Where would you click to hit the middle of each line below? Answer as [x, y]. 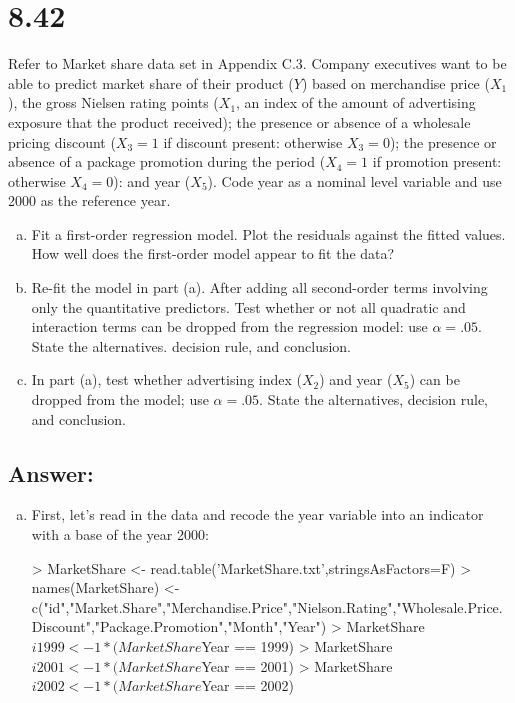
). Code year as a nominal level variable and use [354, 180]
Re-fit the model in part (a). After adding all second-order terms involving [259, 287]
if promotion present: [437, 161]
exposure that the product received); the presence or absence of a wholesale [239, 121]
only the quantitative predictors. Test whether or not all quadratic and [248, 306]
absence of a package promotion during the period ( [167, 161]
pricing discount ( [62, 141]
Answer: [51, 472]
